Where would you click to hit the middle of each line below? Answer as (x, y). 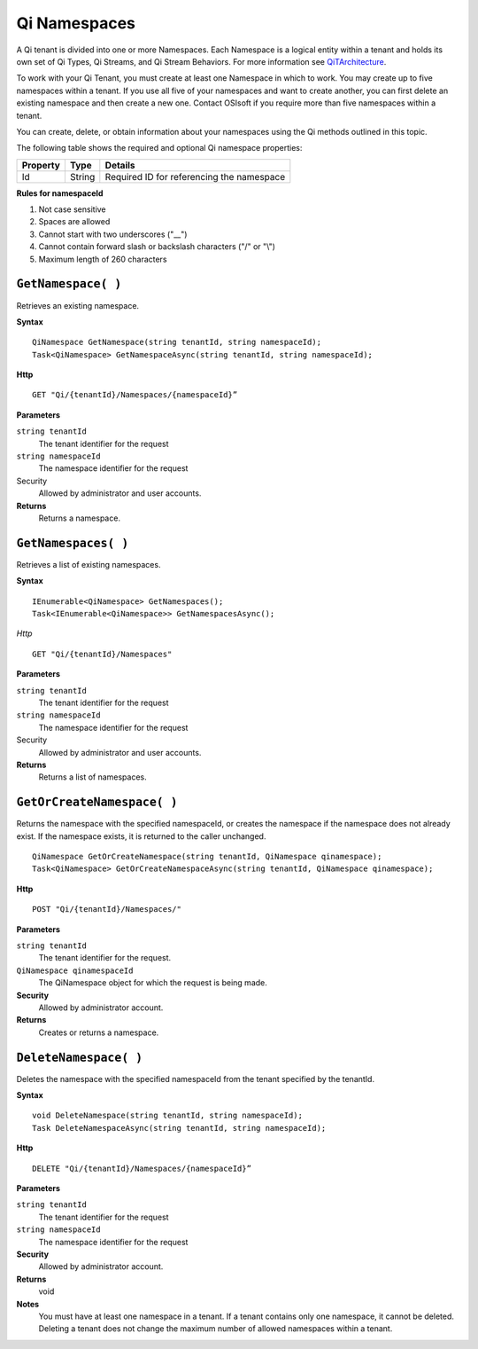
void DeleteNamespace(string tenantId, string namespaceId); (167, 1116)
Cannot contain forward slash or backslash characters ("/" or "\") (157, 247)
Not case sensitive (72, 209)
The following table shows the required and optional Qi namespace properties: (159, 148)
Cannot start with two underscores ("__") (113, 234)
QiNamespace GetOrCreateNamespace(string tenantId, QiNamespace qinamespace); (207, 857)
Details (120, 165)
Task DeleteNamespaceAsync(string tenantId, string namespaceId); (179, 1128)
